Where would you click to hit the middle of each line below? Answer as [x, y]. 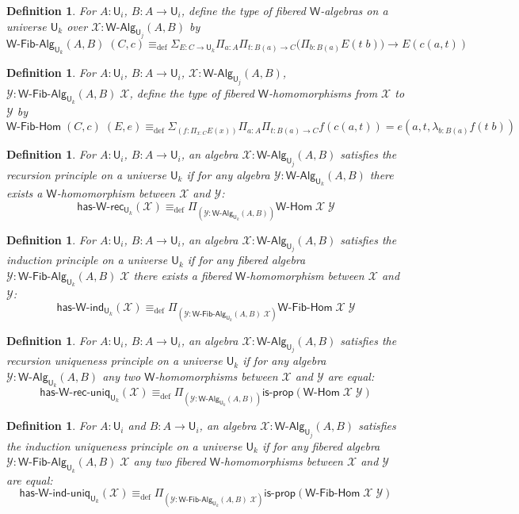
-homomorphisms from [323, 92]
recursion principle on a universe [86, 174]
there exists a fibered [183, 275]
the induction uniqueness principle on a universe [124, 445]
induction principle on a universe [87, 260]
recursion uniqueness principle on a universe [114, 361]
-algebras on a [354, 10]
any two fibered [170, 461]
